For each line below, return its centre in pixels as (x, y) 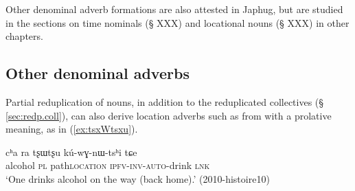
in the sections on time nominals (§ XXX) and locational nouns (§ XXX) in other (177, 22)
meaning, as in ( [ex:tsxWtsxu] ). (72, 129)
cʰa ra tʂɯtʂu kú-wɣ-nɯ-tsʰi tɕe (71, 151)
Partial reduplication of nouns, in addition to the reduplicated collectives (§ (165, 101)
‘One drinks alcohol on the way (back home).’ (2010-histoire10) (138, 178)
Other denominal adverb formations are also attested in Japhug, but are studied (174, 9)
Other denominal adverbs (98, 73)
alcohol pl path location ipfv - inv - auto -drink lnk (108, 165)
